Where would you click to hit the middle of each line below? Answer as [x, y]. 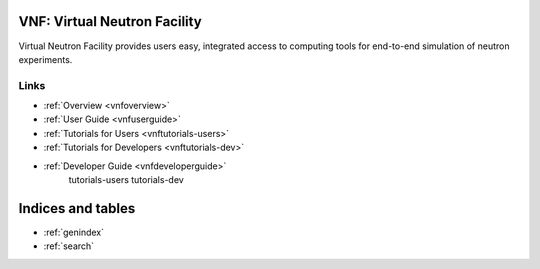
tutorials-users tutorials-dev [126, 179]
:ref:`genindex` [74, 232]
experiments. [45, 59]
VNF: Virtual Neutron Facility [110, 21]
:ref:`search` [69, 246]
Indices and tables [77, 208]
